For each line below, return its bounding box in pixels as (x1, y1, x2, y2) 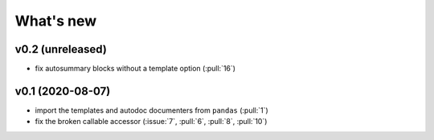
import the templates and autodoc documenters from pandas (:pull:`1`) (35, 105, 268, 115)
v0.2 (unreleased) (14, 42, 108, 56)
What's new (14, 12, 97, 30)
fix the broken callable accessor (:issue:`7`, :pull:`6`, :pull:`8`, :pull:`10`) (35, 117, 268, 126)
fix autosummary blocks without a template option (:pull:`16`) (35, 64, 236, 74)
